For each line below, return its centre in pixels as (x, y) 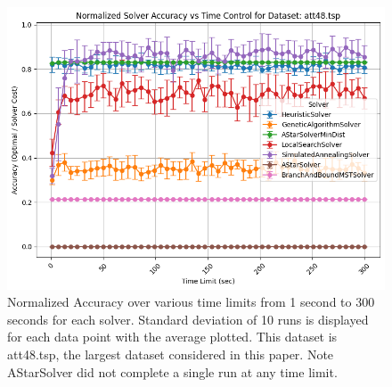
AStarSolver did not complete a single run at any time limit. (172, 371)
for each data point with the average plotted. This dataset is (172, 337)
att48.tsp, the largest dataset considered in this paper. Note (171, 354)
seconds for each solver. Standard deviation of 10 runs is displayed (188, 319)
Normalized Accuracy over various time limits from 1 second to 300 (191, 302)
